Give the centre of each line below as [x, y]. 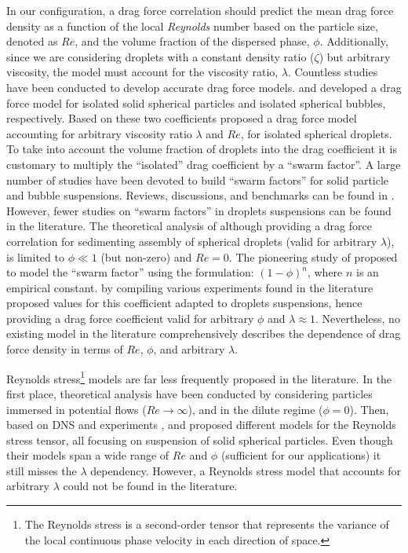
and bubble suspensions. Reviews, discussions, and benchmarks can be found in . [200, 195]
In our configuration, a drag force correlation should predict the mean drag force [200, 10]
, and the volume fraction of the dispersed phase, [192, 41]
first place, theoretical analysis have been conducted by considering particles [189, 393]
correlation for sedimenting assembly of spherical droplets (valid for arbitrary [192, 241]
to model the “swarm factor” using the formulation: [130, 272]
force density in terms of [65, 349]
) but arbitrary [355, 56]
